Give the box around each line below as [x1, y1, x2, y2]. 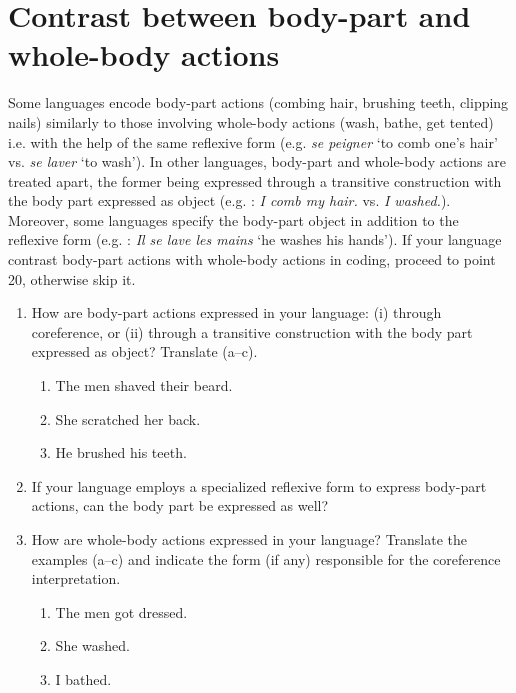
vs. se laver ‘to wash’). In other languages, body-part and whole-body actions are [8, 151, 506, 172]
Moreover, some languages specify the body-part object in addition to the [8, 209, 459, 230]
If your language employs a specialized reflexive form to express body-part [31, 475, 487, 496]
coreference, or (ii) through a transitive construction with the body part [31, 321, 473, 342]
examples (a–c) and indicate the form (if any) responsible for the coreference [31, 548, 501, 569]
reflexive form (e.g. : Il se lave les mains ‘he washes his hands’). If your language [8, 229, 502, 250]
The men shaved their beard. [55, 375, 233, 396]
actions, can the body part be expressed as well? [31, 495, 329, 516]
